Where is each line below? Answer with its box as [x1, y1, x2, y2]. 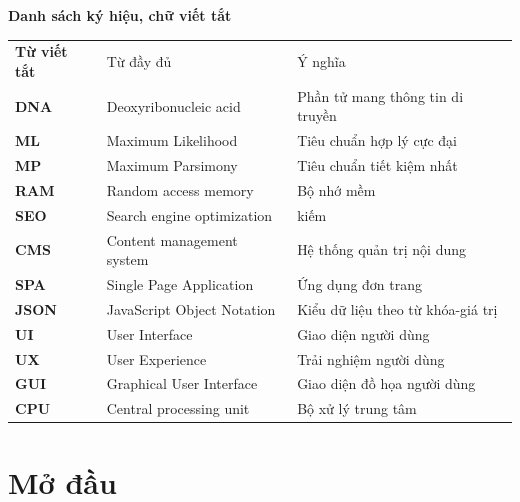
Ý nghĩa [297, 51, 346, 72]
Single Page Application [106, 274, 254, 295]
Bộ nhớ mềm [297, 179, 376, 200]
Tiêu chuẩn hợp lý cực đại [297, 130, 457, 151]
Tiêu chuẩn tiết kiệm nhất [297, 155, 458, 176]
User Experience [106, 348, 207, 369]
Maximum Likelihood [106, 130, 238, 151]
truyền [297, 105, 337, 126]
